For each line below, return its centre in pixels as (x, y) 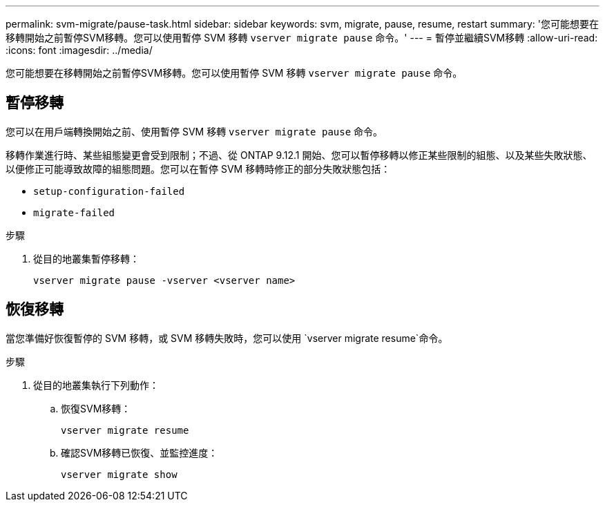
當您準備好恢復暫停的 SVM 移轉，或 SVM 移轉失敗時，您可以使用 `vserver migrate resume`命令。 (227, 338)
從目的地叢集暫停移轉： (86, 258)
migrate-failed (74, 212)
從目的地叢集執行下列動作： (96, 385)
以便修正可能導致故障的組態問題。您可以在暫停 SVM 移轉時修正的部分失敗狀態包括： (198, 169)
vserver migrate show (119, 474)
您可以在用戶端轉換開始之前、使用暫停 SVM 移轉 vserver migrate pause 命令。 (194, 131)
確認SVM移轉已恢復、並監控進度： (140, 452)
